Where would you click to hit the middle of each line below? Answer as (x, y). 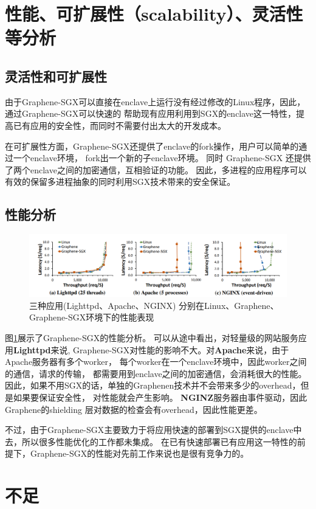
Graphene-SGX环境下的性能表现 (92, 317)
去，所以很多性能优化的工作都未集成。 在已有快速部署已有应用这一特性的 (151, 441)
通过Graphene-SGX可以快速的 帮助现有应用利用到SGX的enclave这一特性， (151, 113)
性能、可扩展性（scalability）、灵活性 (154, 14)
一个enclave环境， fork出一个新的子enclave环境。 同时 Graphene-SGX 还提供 (162, 158)
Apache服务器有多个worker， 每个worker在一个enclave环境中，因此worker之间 (156, 362)
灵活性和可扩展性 (56, 76)
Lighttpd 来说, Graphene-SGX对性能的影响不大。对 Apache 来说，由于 (151, 349)
